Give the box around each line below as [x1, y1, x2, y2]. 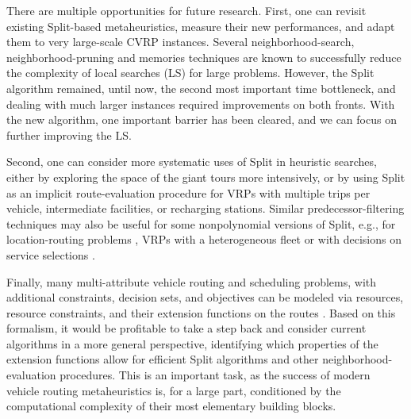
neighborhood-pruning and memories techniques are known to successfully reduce [6, 48, 401, 65]
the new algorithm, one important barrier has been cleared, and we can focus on [6, 111, 397, 128]
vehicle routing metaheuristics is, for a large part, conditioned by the [6, 382, 341, 398]
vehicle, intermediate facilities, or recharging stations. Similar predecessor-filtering [6, 200, 405, 217]
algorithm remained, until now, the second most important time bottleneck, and [6, 79, 396, 96]
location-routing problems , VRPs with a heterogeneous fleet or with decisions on [6, 231, 401, 248]
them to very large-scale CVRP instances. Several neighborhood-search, [6, 33, 355, 50]
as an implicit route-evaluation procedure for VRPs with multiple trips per [6, 184, 371, 201]
